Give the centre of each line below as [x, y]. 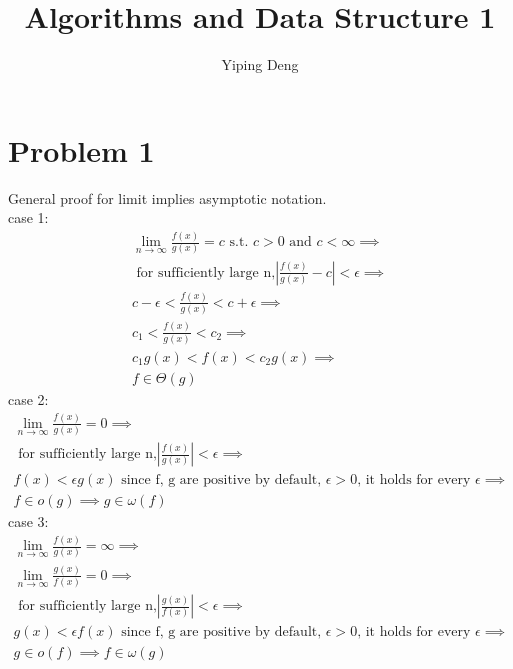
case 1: [28, 217]
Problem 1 [81, 149]
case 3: [28, 521]
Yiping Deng [260, 64]
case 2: [28, 398]
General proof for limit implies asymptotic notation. [167, 197]
